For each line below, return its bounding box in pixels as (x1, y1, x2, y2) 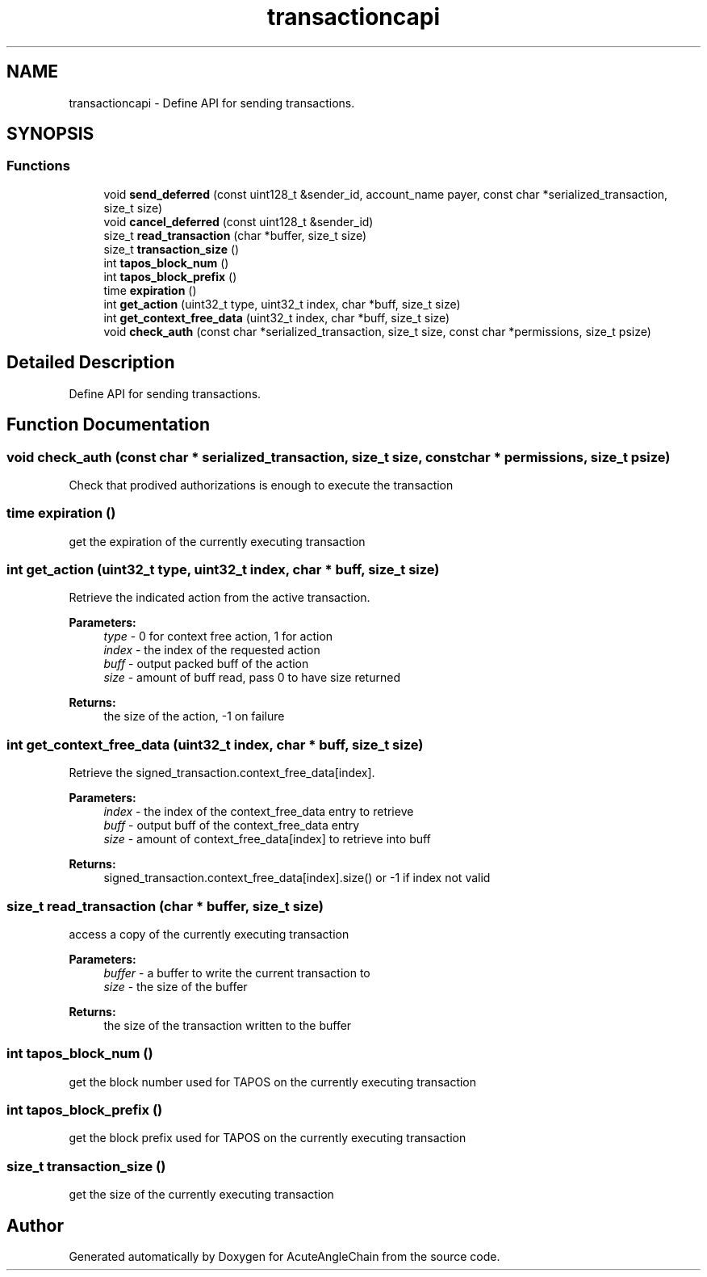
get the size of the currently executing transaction (69, 1187, 334, 1202)
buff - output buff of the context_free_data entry (103, 818, 360, 833)
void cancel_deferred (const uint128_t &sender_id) (103, 214, 374, 229)
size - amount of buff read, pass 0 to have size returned (103, 670, 400, 685)
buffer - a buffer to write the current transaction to (103, 965, 370, 980)
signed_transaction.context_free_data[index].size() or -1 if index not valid (103, 871, 491, 885)
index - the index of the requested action (103, 643, 320, 657)
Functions (6, 158, 70, 174)
